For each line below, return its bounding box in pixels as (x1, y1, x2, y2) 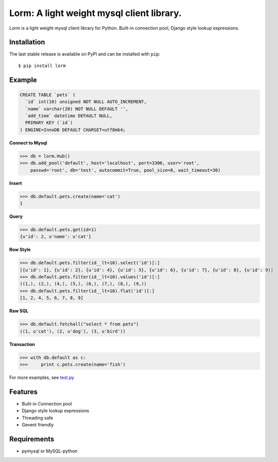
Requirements (9, 434, 55, 443)
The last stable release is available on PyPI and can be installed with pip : (9, 51, 160, 57)
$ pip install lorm (18, 63, 66, 69)
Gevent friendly (22, 421, 54, 427)
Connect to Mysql (9, 140, 48, 146)
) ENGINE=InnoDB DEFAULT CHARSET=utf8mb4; (20, 127, 126, 133)
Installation (9, 38, 45, 47)
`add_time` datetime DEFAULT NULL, (25, 113, 113, 119)
